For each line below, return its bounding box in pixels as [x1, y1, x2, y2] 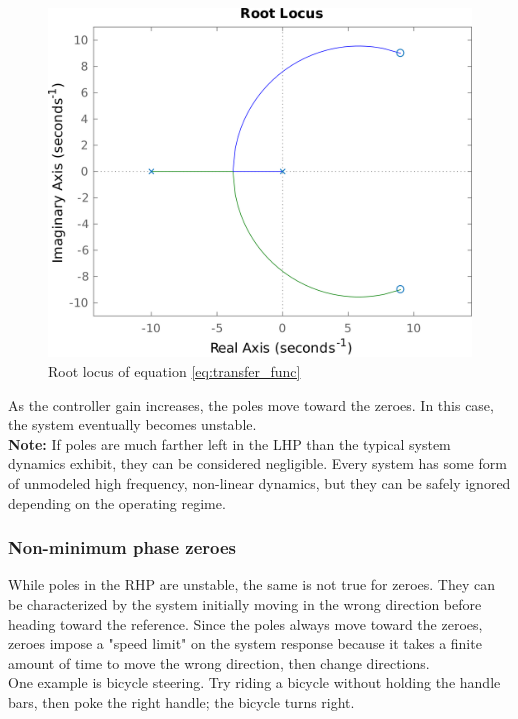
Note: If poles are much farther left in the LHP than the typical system [8, 433, 451, 454]
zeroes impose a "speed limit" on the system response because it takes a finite [8, 633, 482, 654]
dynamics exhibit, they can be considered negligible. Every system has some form [8, 453, 507, 474]
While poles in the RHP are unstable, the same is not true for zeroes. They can [8, 574, 496, 595]
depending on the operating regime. [8, 492, 226, 513]
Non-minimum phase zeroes [8, 535, 237, 560]
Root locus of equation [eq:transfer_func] [48, 361, 301, 382]
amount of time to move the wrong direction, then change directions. [8, 652, 430, 673]
